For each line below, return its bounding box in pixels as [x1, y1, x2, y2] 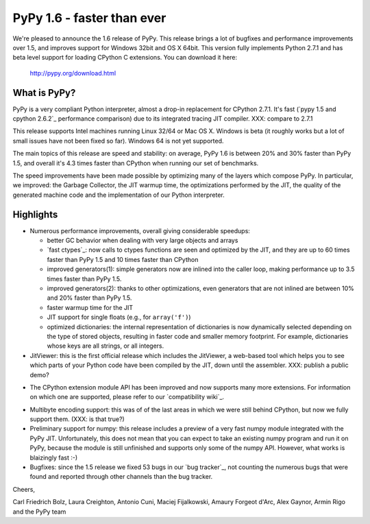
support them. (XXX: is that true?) [29, 415, 125, 423]
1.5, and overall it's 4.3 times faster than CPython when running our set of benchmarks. [12, 158, 259, 167]
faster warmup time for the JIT [47, 303, 134, 311]
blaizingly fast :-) [29, 453, 78, 462]
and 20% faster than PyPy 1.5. [47, 294, 132, 302]
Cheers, [12, 485, 36, 493]
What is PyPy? [12, 86, 76, 99]
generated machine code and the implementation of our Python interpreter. [12, 191, 225, 199]
